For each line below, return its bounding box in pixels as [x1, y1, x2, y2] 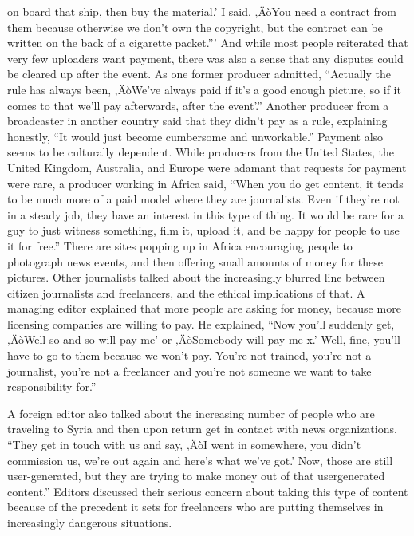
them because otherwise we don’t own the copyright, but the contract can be [7, 18, 383, 35]
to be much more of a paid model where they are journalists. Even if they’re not [7, 191, 400, 207]
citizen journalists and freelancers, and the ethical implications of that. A [7, 284, 365, 301]
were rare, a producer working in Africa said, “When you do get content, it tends [7, 175, 404, 191]
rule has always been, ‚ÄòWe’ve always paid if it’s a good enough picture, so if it [7, 81, 401, 97]
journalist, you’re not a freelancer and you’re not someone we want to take [7, 362, 372, 379]
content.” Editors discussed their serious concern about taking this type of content [7, 483, 408, 499]
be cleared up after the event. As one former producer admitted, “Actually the [7, 65, 391, 82]
